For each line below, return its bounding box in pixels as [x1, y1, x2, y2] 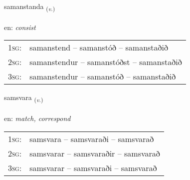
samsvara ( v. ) [4, 92, 43, 104]
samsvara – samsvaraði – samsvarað [29, 132, 154, 144]
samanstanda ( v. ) [4, 1, 55, 12]
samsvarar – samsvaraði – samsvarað [29, 161, 157, 173]
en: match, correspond [4, 113, 71, 123]
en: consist [4, 21, 36, 32]
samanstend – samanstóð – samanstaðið [29, 41, 169, 53]
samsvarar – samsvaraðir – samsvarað [29, 147, 160, 159]
